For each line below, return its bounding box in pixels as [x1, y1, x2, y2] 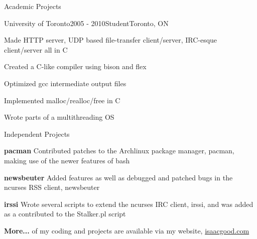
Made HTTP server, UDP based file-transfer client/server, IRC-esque [4, 35, 217, 45]
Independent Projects [4, 128, 70, 139]
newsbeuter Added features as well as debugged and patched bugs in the [4, 172, 233, 182]
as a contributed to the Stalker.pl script [4, 208, 126, 219]
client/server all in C [4, 44, 68, 55]
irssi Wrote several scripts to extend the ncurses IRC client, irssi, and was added [4, 198, 253, 209]
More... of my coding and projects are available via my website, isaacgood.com [4, 225, 249, 235]
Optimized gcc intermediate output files [4, 78, 126, 88]
